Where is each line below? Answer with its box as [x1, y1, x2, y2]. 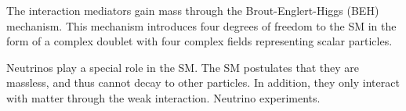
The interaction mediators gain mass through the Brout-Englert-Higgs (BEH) [6, 2, 379, 18]
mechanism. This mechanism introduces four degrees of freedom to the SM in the [6, 17, 397, 34]
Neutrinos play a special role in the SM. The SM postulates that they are [6, 59, 359, 75]
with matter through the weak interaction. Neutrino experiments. [6, 89, 321, 106]
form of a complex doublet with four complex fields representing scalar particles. [6, 33, 393, 49]
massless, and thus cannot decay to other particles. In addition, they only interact [6, 74, 400, 91]
